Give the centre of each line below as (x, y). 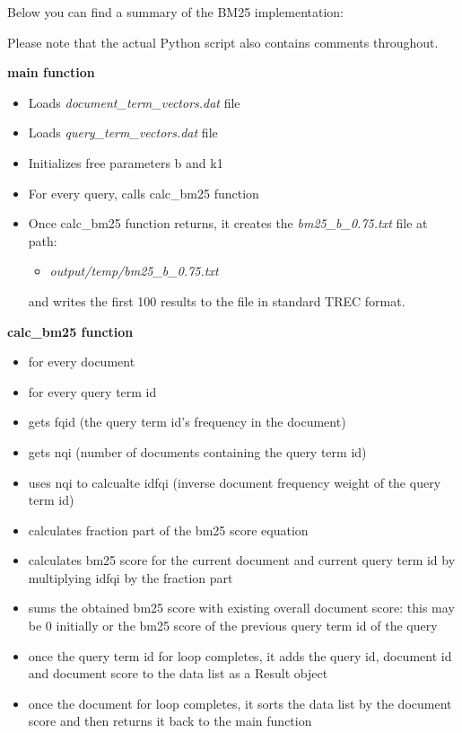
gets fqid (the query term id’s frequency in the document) (187, 422)
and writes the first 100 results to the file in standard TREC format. (217, 300)
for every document (82, 362)
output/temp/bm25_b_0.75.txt (134, 271)
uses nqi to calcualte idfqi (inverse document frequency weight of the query (235, 482)
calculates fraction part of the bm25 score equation (168, 530)
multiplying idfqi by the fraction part (131, 577)
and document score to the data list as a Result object (178, 673)
